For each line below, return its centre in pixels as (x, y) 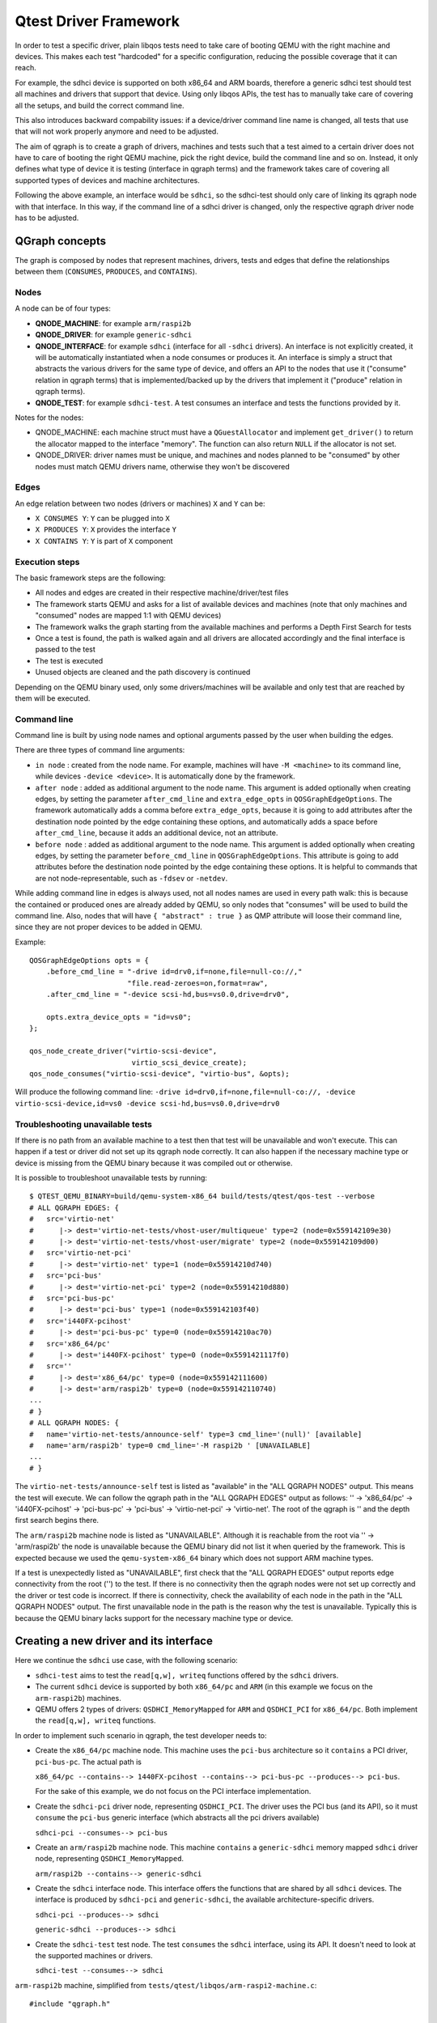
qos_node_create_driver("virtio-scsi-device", (123, 1051)
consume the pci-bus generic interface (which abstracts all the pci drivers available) (177, 1817)
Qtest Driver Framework (97, 21)
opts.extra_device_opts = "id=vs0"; (119, 1017)
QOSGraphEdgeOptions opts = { (89, 961)
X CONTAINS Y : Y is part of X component (104, 541)
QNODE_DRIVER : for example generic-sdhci (114, 335)
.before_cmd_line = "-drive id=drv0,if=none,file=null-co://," (174, 972)
